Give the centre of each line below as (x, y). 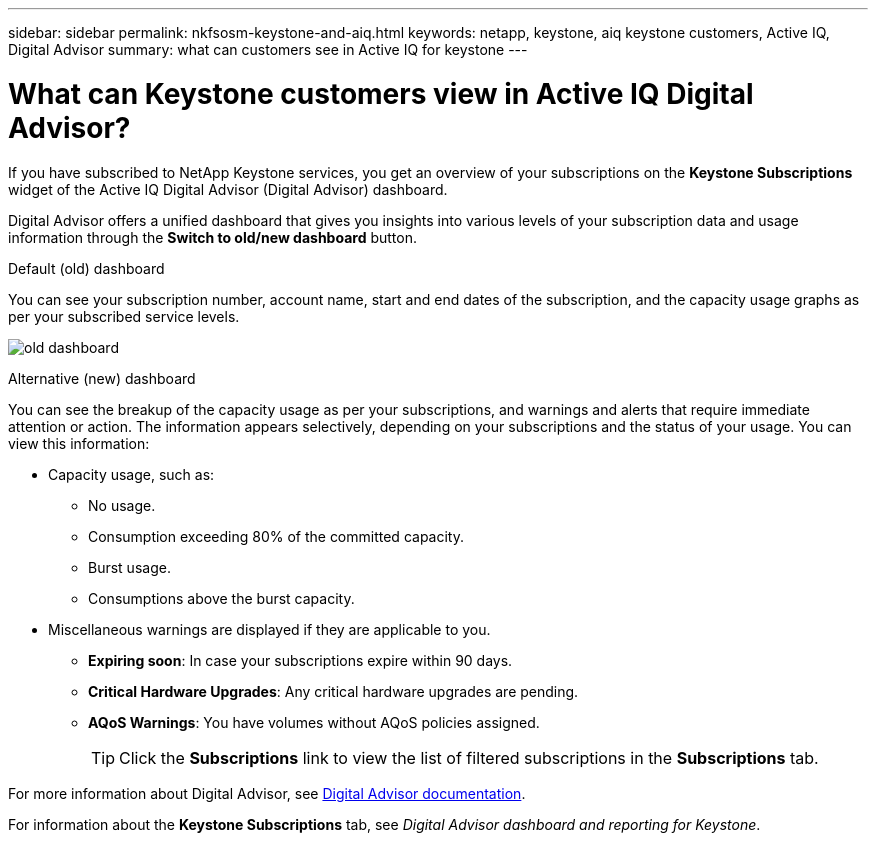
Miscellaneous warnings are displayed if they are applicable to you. (269, 629)
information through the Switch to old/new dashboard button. (212, 237)
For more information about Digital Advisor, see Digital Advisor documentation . (267, 793)
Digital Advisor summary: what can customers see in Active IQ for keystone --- (268, 49)
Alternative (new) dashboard (102, 378)
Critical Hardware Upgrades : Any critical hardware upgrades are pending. (333, 691)
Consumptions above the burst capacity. (221, 598)
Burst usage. (129, 567)
